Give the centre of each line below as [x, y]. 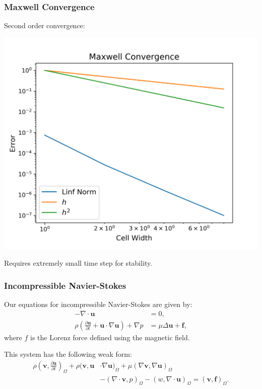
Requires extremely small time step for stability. [78, 263]
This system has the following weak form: [68, 354]
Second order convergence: [45, 25]
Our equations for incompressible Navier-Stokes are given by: [98, 304]
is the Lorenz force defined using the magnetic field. [110, 337]
